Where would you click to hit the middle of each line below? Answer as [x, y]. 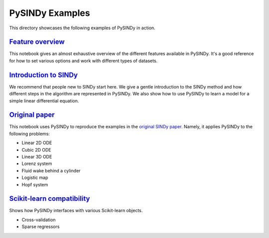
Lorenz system [37, 163]
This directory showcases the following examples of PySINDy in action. [82, 28]
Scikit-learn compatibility [50, 199]
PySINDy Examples [50, 13]
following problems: [29, 134]
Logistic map [35, 178]
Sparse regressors [41, 227]
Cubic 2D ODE [37, 150]
